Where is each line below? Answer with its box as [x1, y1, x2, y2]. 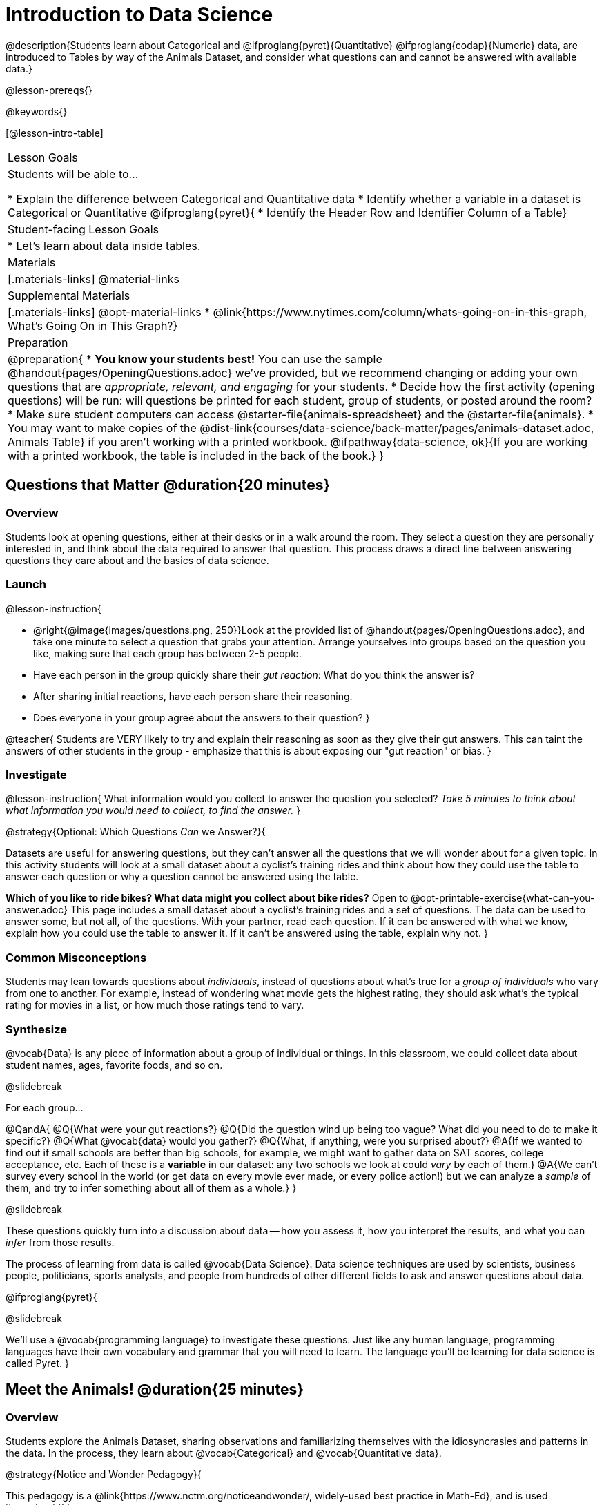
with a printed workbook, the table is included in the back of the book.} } [8, 448, 384, 463]
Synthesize [6, 1022, 68, 1036]
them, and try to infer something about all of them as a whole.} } [6, 1181, 297, 1194]
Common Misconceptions [6, 950, 147, 964]
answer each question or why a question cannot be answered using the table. [6, 871, 359, 883]
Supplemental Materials [8, 288, 130, 302]
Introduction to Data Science [6, 3, 273, 26]
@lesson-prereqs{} [6, 84, 92, 96]
